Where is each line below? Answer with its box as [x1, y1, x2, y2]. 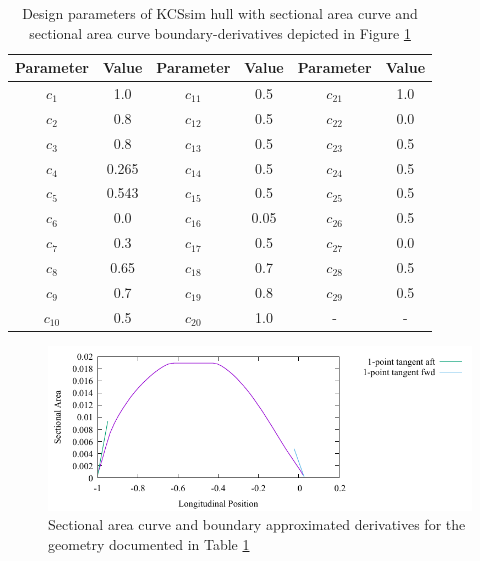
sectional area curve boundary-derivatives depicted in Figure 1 [29, 22, 411, 43]
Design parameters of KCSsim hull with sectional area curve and [22, 3, 418, 23]
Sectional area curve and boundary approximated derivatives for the [48, 514, 466, 535]
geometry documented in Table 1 [48, 533, 250, 554]
